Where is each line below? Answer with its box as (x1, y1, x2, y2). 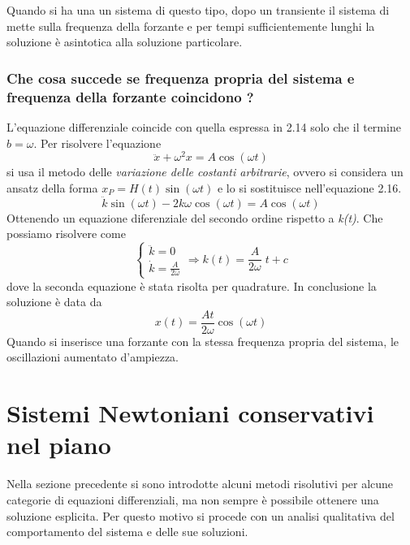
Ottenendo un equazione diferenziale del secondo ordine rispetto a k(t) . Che (6, 209, 383, 226)
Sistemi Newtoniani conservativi (6, 396, 374, 430)
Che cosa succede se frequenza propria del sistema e (6, 67, 355, 88)
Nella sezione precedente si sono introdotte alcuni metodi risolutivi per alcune (6, 475, 394, 492)
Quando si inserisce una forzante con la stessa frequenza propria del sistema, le (6, 332, 399, 349)
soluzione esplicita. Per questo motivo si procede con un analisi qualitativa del (6, 507, 395, 524)
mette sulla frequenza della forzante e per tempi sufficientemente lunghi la (6, 17, 375, 34)
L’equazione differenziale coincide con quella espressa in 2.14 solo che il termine (6, 118, 401, 135)
